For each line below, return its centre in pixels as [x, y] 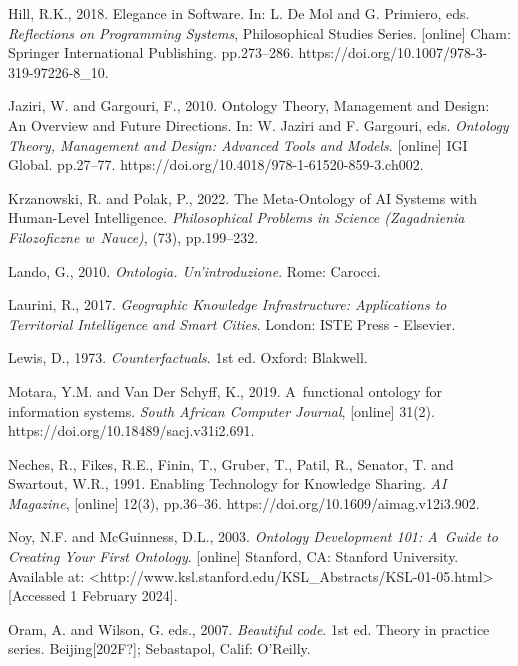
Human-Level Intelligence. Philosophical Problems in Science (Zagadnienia [236, 217]
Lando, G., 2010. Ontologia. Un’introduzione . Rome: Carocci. [194, 270]
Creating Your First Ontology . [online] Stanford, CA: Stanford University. [233, 556]
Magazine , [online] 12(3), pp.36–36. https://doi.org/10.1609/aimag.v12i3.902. [244, 502]
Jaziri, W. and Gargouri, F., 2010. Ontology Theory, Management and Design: [249, 105]
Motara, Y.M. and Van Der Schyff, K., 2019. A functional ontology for [225, 390]
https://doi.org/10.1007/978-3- [393, 52]
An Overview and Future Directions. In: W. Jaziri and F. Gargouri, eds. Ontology [258, 124]
